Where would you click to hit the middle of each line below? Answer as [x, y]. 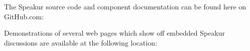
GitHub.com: [24, 16]
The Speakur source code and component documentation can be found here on [125, 6]
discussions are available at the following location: [81, 42]
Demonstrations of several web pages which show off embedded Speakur [115, 33]
